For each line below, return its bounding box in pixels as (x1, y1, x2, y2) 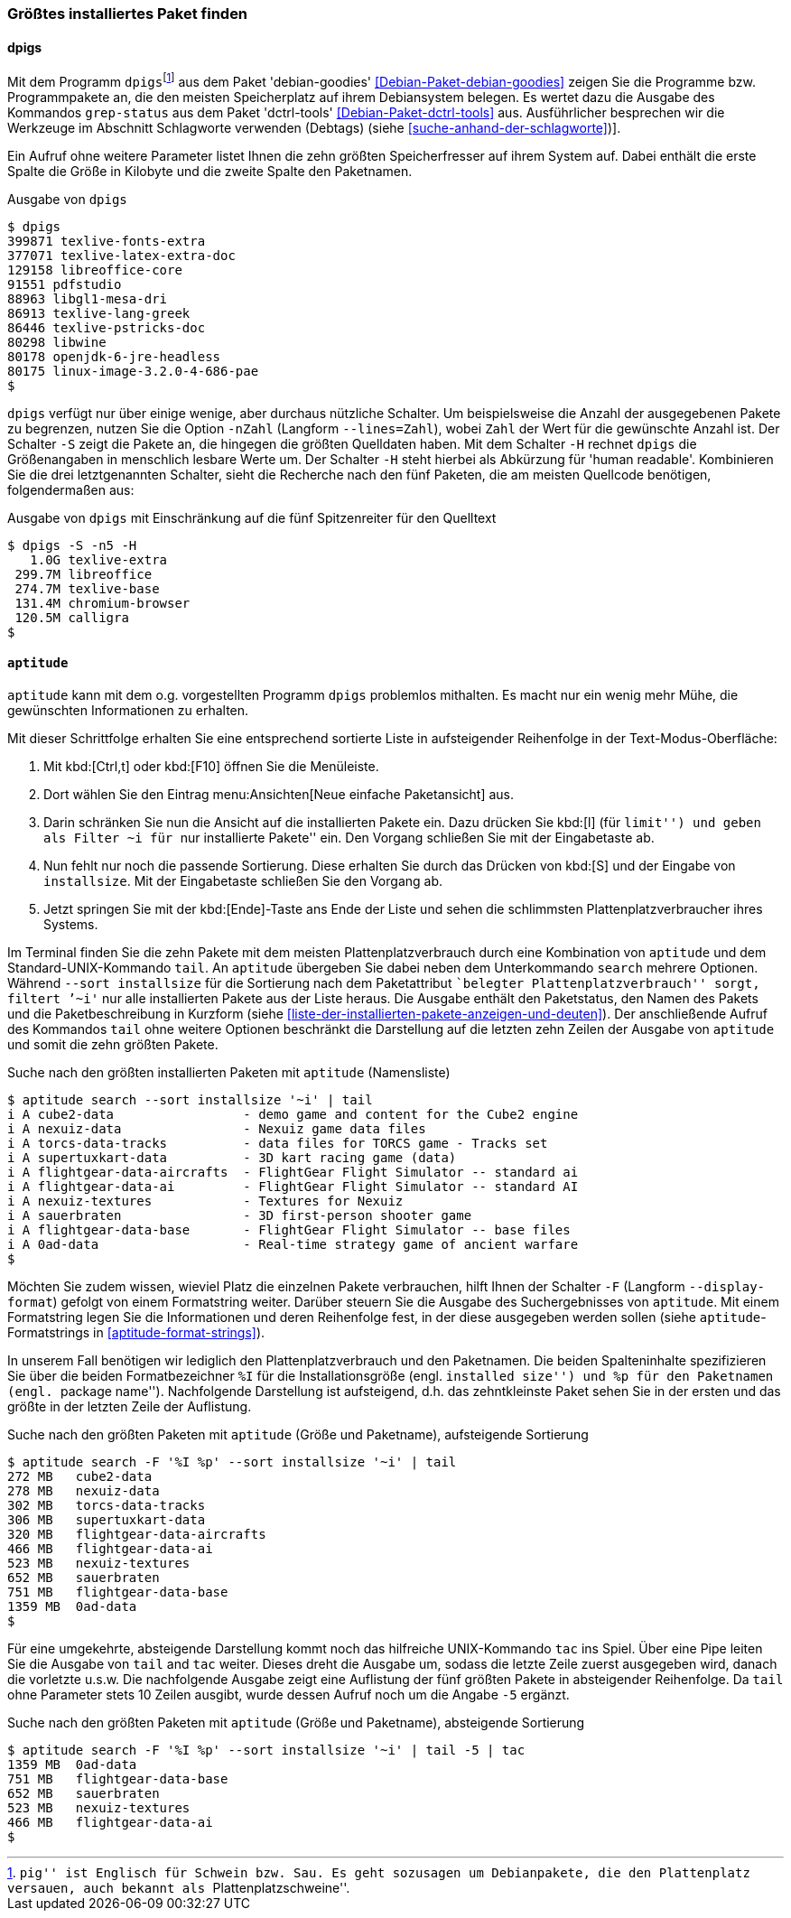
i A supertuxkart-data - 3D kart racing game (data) (7, 1150, 457, 1166)
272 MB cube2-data (7, 1469, 153, 1485)
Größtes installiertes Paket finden (7, 5, 248, 23)
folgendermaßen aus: (7, 481, 135, 498)
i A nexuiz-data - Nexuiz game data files (7, 1122, 426, 1137)
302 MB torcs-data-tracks (7, 1498, 206, 1513)
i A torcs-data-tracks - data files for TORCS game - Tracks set (7, 1136, 548, 1151)
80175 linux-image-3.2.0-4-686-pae (7, 363, 259, 378)
